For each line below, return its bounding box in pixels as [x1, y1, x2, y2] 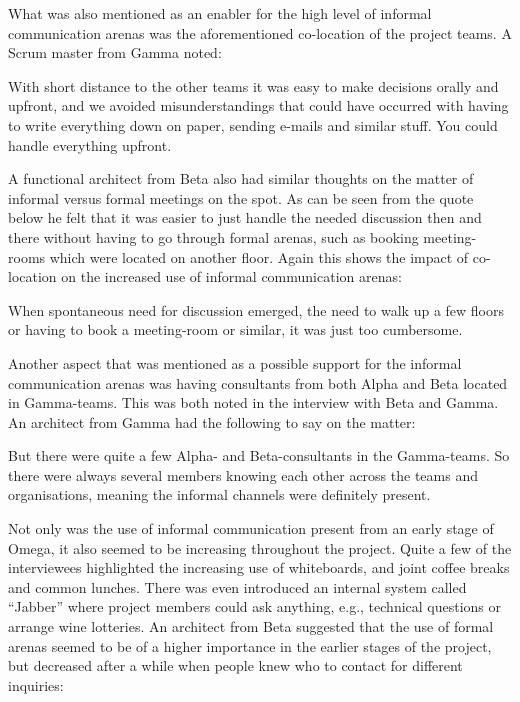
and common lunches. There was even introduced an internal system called [8, 576, 467, 597]
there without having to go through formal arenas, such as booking [8, 226, 419, 247]
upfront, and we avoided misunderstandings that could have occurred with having [8, 95, 509, 116]
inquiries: [8, 674, 64, 695]
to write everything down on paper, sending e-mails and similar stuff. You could [8, 114, 498, 135]
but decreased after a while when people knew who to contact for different [8, 655, 463, 676]
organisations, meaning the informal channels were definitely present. [8, 484, 431, 505]
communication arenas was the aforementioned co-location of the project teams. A [8, 22, 512, 43]
